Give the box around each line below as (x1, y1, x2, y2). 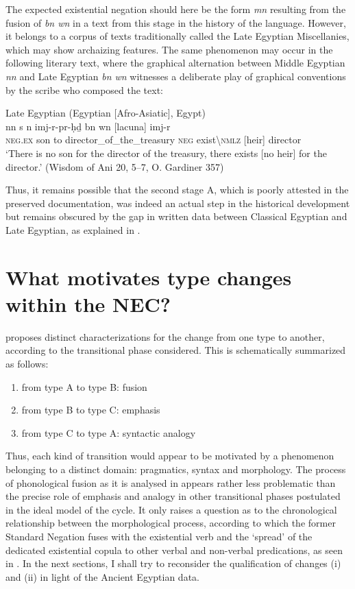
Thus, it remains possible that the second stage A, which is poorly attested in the (5, 182, 349, 197)
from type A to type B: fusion (21, 379, 147, 394)
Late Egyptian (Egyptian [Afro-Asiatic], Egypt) (5, 106, 206, 120)
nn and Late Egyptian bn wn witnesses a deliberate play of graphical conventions (5, 69, 346, 83)
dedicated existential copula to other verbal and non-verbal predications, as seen (5, 542, 343, 557)
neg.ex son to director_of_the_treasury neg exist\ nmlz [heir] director (5, 132, 302, 147)
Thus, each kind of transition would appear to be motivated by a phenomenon (5, 448, 334, 463)
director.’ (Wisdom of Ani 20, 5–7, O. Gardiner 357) (5, 159, 224, 173)
